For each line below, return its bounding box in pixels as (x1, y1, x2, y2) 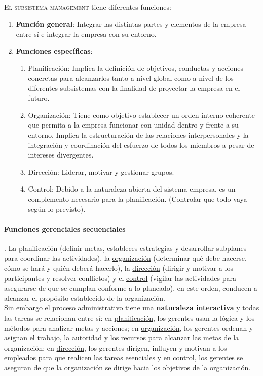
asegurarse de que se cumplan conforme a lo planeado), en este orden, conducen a (4, 283, 257, 293)
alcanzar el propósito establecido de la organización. (4, 292, 165, 303)
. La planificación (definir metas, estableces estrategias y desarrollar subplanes (4, 242, 247, 253)
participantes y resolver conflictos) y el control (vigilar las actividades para (4, 272, 236, 283)
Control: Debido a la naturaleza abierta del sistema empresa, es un (28, 183, 236, 194)
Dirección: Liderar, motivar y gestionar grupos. (28, 166, 174, 177)
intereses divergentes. (28, 149, 94, 160)
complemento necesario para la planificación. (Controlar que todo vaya (28, 193, 247, 204)
